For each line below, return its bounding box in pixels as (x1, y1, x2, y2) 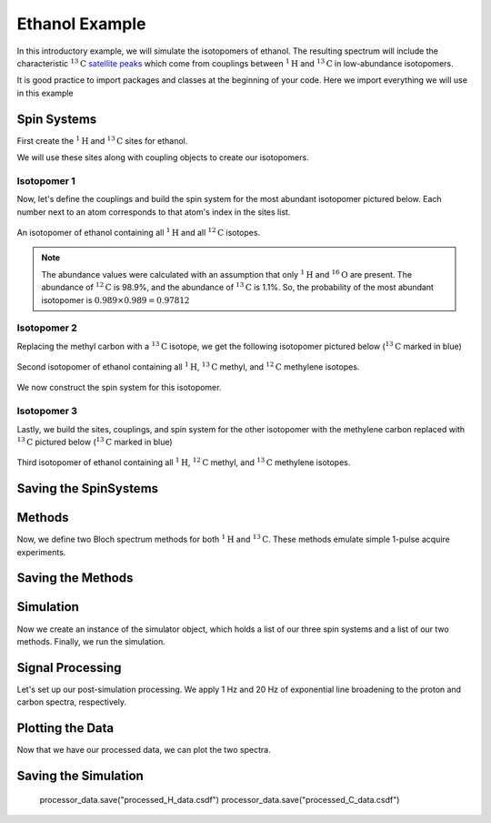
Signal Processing (16, 660, 122, 676)
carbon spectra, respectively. (16, 696, 127, 707)
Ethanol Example (16, 14, 146, 34)
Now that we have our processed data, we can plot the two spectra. (16, 745, 272, 756)
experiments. (16, 546, 66, 557)
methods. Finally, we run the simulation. (16, 635, 165, 646)
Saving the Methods (16, 570, 134, 586)
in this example (16, 87, 74, 98)
